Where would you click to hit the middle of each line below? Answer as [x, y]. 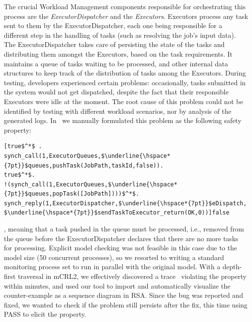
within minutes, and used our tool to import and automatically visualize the [117, 285]
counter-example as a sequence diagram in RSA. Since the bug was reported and [124, 295]
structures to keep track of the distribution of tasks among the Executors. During [125, 73]
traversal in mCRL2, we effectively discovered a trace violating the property [132, 276]
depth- [232, 267]
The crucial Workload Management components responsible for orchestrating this [125, 6]
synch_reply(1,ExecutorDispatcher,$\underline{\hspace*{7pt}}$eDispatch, [126, 203]
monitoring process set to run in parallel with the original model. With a [112, 267]
